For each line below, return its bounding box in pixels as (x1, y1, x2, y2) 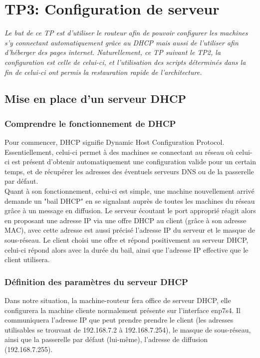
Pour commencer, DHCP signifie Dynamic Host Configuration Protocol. (4, 137, 225, 147)
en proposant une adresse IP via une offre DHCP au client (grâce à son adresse (4, 215, 247, 225)
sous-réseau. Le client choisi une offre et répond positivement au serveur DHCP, (4, 235, 249, 245)
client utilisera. (4, 254, 50, 265)
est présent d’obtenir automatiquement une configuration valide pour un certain (11, 156, 256, 167)
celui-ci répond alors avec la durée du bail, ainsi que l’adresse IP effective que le (4, 244, 249, 255)
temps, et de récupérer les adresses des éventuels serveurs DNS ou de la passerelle (4, 166, 254, 176)
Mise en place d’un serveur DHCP (4, 91, 186, 106)
